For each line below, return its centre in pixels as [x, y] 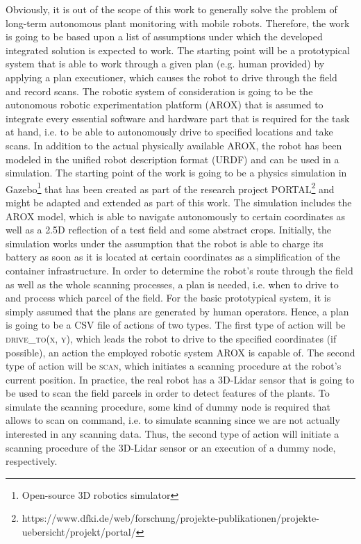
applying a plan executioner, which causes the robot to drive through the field [171, 77]
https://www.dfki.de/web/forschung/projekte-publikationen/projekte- [170, 518]
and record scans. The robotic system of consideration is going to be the [159, 91]
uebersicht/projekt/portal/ [79, 532]
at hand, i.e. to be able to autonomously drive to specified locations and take [169, 132]
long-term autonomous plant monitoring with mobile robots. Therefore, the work [178, 23]
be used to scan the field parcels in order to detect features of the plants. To [168, 393]
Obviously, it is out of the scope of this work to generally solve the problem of [171, 9]
